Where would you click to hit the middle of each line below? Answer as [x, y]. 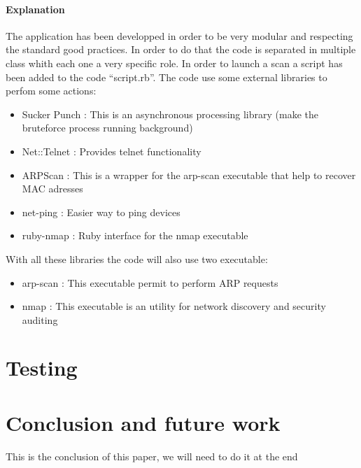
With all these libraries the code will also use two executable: [137, 258]
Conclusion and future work [143, 422]
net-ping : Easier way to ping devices [101, 212]
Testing [42, 368]
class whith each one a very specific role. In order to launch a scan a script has [174, 63]
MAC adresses [52, 189]
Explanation [35, 9]
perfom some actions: [51, 91]
